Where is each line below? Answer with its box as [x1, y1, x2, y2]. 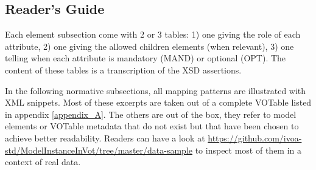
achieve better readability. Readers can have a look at [5, 131, 205, 144]
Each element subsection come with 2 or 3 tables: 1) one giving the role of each [5, 28, 301, 41]
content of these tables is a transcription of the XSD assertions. [5, 63, 242, 76]
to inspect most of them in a [195, 143, 302, 156]
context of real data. [5, 155, 81, 168]
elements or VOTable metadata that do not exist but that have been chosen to [5, 120, 299, 132]
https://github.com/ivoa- [208, 131, 302, 144]
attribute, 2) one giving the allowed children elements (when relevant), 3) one [5, 39, 294, 52]
